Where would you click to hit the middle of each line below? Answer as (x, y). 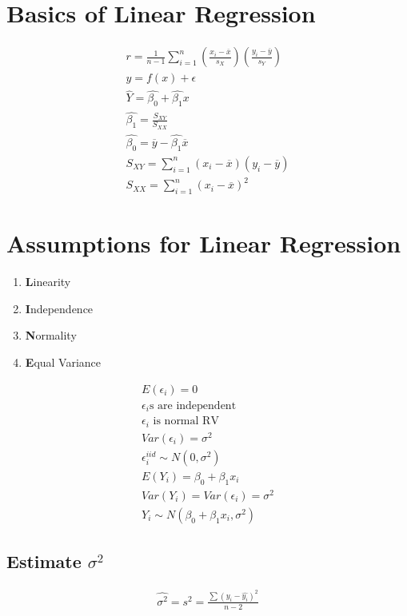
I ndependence (59, 308)
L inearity (48, 282)
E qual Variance (63, 362)
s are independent (193, 405)
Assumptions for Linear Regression (204, 243)
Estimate (44, 561)
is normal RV (186, 421)
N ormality (51, 335)
